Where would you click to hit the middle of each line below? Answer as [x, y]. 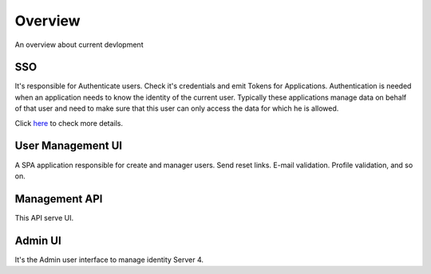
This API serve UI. [44, 217]
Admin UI [38, 240]
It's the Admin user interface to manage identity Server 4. [109, 260]
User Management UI [69, 146]
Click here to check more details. [69, 123]
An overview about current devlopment [79, 45]
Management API [59, 199]
